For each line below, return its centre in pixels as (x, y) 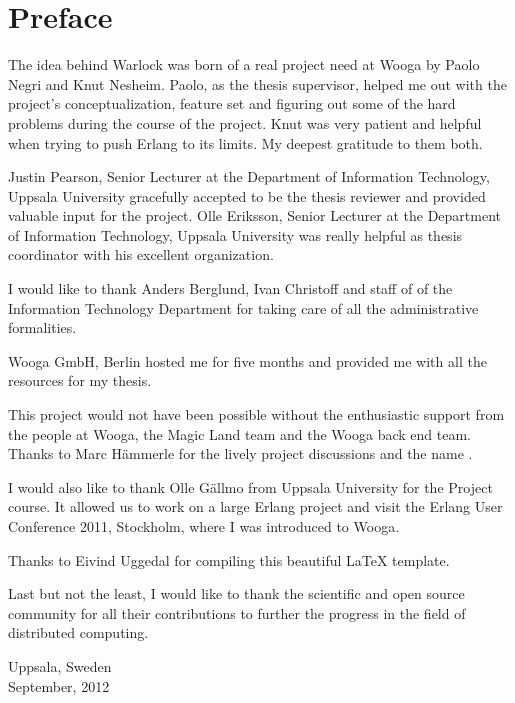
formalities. (42, 327)
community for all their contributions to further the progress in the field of (237, 612)
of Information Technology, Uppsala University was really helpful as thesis (235, 234)
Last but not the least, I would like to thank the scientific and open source (236, 593)
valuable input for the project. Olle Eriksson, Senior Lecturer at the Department (254, 215)
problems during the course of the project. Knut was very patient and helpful (245, 122)
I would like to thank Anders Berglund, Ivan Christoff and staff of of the (230, 288)
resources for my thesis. (80, 380)
